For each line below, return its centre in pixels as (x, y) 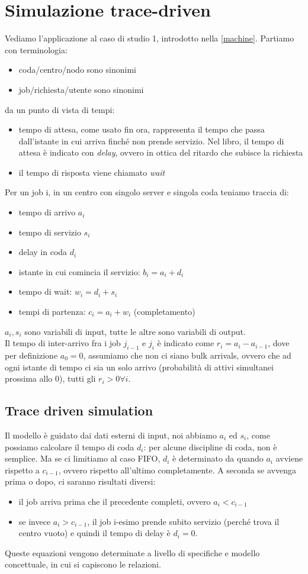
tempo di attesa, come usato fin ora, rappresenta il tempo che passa (142, 129)
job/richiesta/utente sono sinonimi (81, 89)
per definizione (31, 355)
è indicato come (186, 343)
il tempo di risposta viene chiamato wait (92, 172)
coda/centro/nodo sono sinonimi (77, 70)
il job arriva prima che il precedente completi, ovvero (115, 501)
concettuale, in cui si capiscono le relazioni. (83, 564)
